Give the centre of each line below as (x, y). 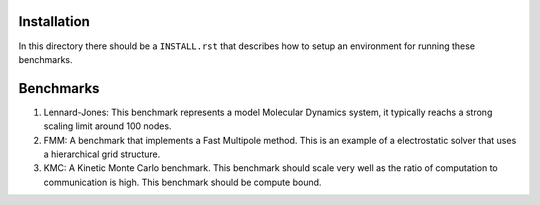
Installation (54, 21)
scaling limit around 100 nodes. (107, 126)
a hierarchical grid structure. (102, 154)
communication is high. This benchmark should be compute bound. (182, 182)
